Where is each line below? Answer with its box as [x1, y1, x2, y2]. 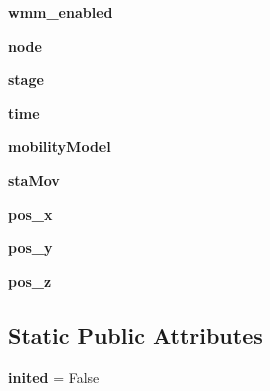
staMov [8, 169, 60, 190]
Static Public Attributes [8, 319, 263, 350]
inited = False [8, 366, 100, 387]
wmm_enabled [8, 2, 113, 22]
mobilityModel [8, 136, 111, 157]
